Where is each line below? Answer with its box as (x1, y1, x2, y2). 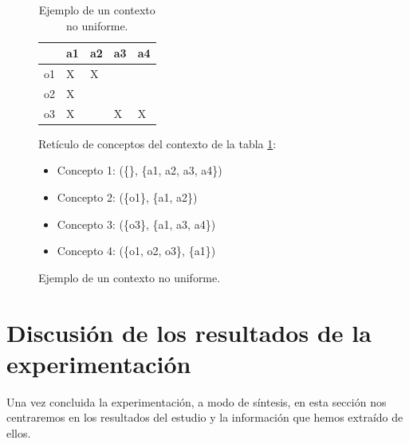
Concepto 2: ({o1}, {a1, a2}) (57, 189, 198, 205)
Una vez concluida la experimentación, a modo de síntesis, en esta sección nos (6, 393, 387, 410)
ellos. (6, 424, 31, 441)
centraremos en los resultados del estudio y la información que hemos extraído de (6, 409, 403, 426)
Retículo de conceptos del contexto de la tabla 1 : (38, 135, 277, 151)
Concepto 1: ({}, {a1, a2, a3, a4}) (57, 162, 222, 179)
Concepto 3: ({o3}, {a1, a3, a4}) (57, 215, 216, 232)
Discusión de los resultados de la (6, 316, 372, 348)
